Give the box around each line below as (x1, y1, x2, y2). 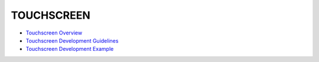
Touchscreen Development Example (25, 46, 114, 53)
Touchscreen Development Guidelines (25, 37, 119, 44)
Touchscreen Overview (25, 29, 83, 36)
